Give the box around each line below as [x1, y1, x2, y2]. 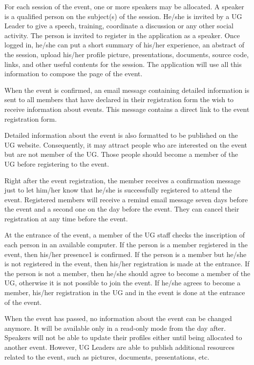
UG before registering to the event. [4, 158, 109, 169]
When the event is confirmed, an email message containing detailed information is [4, 85, 250, 95]
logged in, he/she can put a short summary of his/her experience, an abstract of [4, 40, 244, 50]
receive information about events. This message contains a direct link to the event [4, 104, 250, 114]
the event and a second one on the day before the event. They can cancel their [4, 204, 239, 214]
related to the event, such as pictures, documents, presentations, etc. [4, 351, 210, 362]
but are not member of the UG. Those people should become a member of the [4, 149, 238, 159]
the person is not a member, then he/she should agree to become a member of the [4, 268, 251, 278]
